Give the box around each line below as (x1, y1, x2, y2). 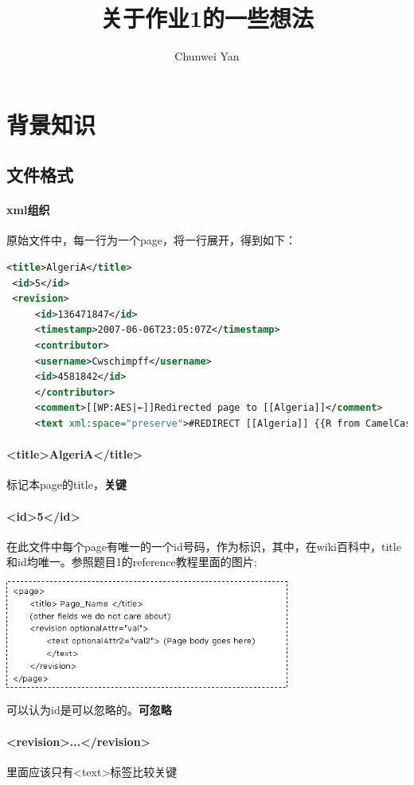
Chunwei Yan (174, 48, 240, 64)
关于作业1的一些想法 (100, 2, 314, 34)
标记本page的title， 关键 (6, 476, 127, 493)
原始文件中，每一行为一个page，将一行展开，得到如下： (6, 232, 296, 248)
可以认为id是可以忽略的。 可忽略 (6, 701, 172, 718)
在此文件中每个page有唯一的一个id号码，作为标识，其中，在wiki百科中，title (6, 537, 401, 554)
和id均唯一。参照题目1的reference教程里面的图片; (6, 553, 257, 570)
